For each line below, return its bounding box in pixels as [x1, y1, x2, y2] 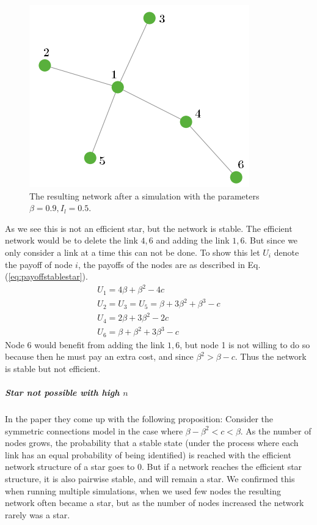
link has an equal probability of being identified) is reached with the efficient [5, 448, 291, 461]
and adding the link [156, 234, 230, 247]
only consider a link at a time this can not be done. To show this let [5, 245, 260, 258]
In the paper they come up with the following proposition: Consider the [5, 412, 273, 425]
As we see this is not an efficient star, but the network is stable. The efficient [5, 222, 293, 234]
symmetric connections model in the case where [5, 424, 183, 437]
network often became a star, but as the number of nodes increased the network [5, 496, 304, 509]
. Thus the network [235, 350, 307, 363]
